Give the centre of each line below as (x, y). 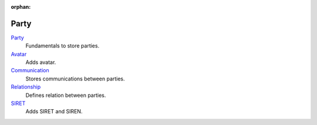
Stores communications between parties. (75, 79)
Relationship (26, 87)
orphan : (21, 7)
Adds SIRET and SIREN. (54, 112)
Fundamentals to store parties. (63, 46)
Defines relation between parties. (66, 95)
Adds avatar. (41, 62)
